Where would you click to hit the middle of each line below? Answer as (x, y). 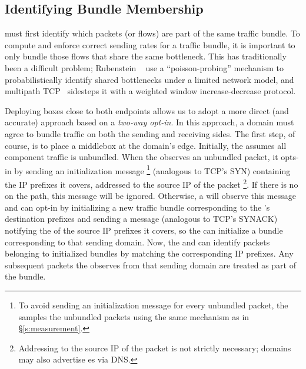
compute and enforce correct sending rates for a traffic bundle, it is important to (150, 44)
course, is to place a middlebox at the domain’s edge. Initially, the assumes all (146, 145)
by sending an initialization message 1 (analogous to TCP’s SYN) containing (152, 169)
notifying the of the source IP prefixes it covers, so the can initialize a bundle (144, 230)
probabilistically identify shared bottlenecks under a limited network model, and (149, 79)
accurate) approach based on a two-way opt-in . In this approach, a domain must (149, 122)
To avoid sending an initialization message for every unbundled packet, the (153, 305)
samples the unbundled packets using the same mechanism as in (134, 316)
